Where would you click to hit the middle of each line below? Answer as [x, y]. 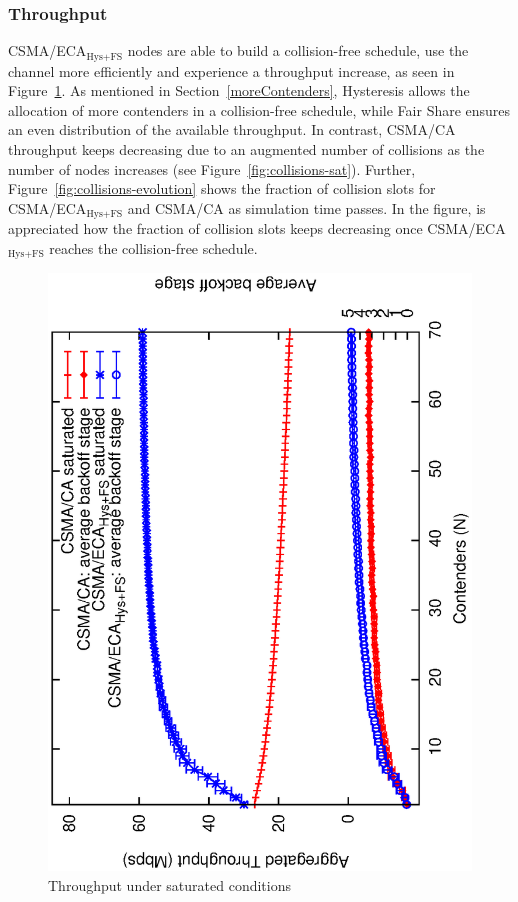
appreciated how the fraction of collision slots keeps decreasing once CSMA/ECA [257, 228]
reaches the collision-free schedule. [153, 247]
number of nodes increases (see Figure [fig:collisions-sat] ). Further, [212, 168]
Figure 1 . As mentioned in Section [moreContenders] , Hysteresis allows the [239, 90]
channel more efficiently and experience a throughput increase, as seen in [231, 70]
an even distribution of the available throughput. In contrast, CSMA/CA [232, 129]
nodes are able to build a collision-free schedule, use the [298, 50]
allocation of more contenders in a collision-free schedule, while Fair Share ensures [259, 109]
